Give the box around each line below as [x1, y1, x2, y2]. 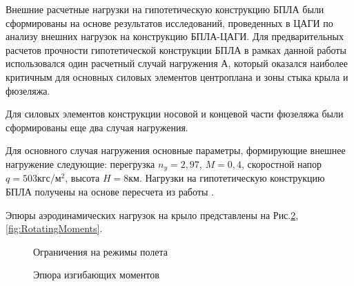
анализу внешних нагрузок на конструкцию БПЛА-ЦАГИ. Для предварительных [6, 29, 344, 44]
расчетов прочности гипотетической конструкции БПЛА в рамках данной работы [6, 42, 346, 57]
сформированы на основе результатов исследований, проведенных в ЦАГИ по [6, 15, 333, 30]
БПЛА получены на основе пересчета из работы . [6, 184, 214, 198]
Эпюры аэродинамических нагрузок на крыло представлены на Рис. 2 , [6, 207, 299, 222]
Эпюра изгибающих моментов [33, 267, 159, 282]
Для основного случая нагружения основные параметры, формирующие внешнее [6, 143, 346, 158]
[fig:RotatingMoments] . [6, 221, 103, 236]
